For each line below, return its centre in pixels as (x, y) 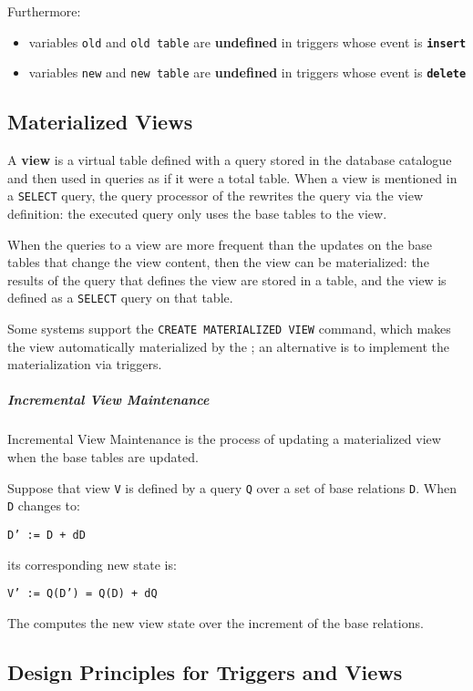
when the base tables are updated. (103, 456)
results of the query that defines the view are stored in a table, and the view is (227, 279)
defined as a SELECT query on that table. (120, 298)
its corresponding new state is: (92, 564)
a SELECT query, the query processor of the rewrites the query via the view (216, 196)
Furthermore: (44, 11)
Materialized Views (100, 122)
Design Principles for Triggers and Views (205, 671)
